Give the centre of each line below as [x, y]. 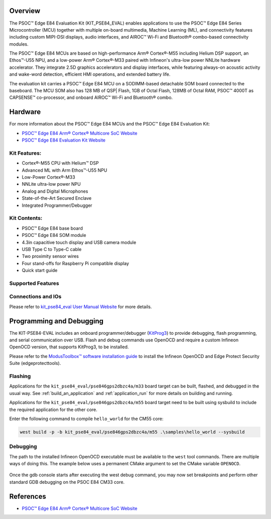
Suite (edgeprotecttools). [35, 363]
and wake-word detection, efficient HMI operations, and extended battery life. [90, 74]
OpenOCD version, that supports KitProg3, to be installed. [69, 347]
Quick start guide [40, 271]
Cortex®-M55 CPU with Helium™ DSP [60, 163]
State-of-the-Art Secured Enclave [57, 198]
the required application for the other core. [53, 410]
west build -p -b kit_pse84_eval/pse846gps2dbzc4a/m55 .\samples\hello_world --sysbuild [132, 432]
